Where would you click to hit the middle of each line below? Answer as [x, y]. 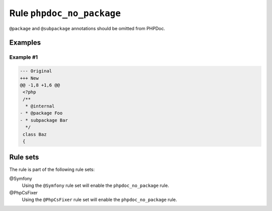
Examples [25, 43]
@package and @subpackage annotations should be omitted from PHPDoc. [87, 28]
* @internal [40, 106]
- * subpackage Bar [44, 120]
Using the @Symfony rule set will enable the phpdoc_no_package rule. [95, 185]
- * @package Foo [41, 113]
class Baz [35, 134]
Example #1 [23, 57]
